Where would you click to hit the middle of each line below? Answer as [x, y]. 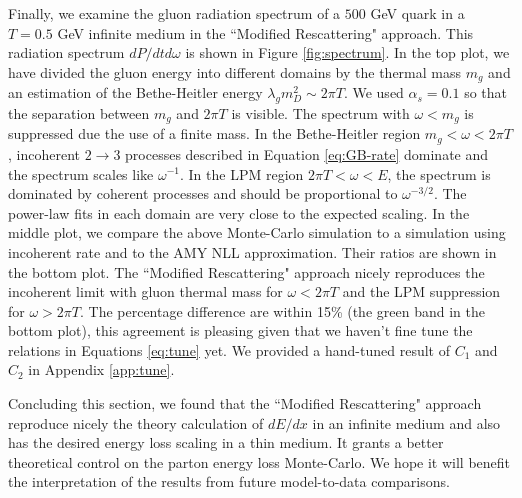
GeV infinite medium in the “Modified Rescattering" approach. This [265, 32]
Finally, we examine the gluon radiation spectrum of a [174, 13]
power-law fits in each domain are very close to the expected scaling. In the [239, 212]
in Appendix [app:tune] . [101, 369]
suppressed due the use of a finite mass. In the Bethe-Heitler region [214, 133]
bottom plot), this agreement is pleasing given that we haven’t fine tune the [240, 330]
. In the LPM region [242, 173]
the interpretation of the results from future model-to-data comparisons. [229, 481]
